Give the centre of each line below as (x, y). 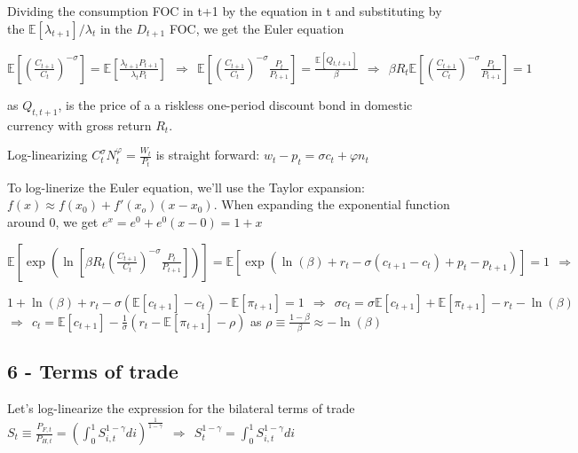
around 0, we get (53, 221)
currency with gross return (79, 125)
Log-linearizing (48, 155)
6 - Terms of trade (93, 371)
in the (116, 28)
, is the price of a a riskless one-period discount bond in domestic (235, 104)
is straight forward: (208, 155)
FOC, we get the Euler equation (257, 28)
